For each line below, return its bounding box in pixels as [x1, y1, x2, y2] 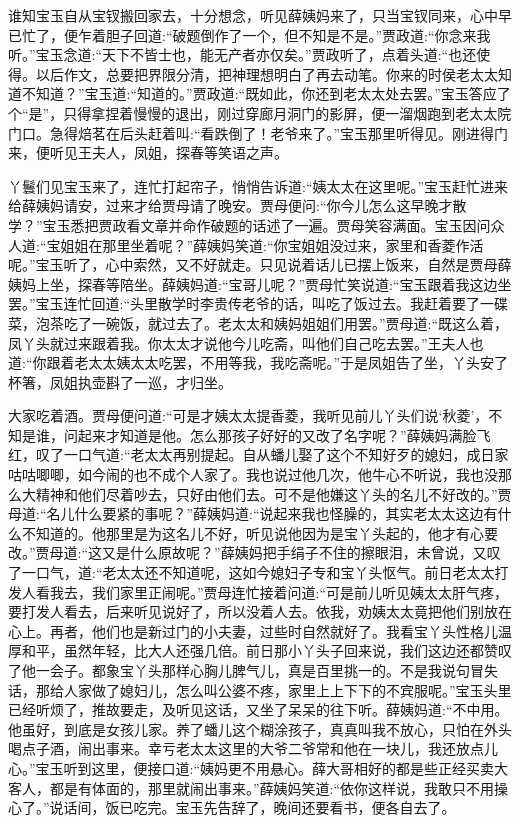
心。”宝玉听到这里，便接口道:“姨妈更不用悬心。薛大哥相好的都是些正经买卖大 [8, 757, 509, 778]
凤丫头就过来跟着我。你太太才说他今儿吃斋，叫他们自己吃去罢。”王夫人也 [8, 332, 484, 353]
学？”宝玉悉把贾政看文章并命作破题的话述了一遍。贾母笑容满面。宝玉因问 [8, 214, 491, 235]
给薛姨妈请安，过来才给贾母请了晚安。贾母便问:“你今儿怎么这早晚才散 [8, 195, 467, 216]
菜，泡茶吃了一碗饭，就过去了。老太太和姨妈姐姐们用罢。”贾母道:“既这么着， [8, 312, 509, 333]
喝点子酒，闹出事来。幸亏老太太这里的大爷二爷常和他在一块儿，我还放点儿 [8, 738, 498, 759]
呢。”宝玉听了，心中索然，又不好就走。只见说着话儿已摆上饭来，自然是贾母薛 [8, 254, 512, 275]
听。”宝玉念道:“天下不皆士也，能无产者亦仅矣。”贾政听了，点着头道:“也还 [8, 44, 477, 65]
